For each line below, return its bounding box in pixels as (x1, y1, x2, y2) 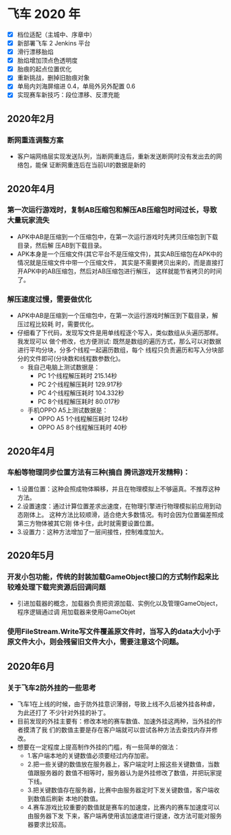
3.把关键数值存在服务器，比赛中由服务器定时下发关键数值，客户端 (27, 786, 214, 794)
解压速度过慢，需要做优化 (7, 294, 92, 304)
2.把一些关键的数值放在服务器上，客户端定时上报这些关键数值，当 (27, 760, 214, 768)
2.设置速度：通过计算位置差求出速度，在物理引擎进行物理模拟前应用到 (16, 502, 216, 510)
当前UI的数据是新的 (91, 161, 146, 169)
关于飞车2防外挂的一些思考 (7, 683, 96, 693)
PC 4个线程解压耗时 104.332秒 (37, 389, 125, 397)
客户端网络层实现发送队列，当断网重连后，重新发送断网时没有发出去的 (16, 152, 217, 160)
